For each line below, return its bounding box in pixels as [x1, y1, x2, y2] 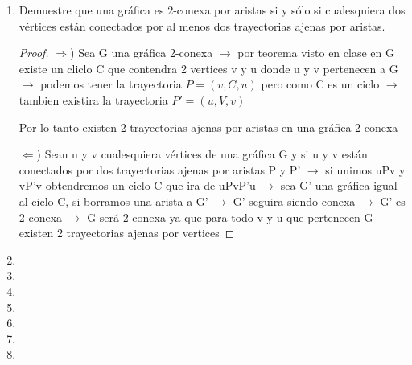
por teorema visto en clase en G [237, 44, 394, 61]
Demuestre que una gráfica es [19, 2, 164, 18]
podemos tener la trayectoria [40, 76, 182, 92]
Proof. [19, 44, 49, 61]
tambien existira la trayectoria [19, 91, 168, 108]
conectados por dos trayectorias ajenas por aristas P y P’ [19, 161, 301, 178]
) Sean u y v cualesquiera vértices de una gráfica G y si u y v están [36, 146, 368, 162]
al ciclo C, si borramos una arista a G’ [19, 192, 208, 209]
